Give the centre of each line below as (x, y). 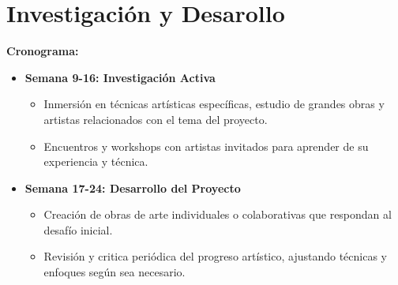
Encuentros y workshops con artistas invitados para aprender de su (206, 146)
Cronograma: (43, 51)
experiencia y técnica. (96, 161)
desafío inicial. (78, 229)
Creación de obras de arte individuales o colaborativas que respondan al (218, 214)
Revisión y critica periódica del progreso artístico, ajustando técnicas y (215, 256)
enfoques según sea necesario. (115, 272)
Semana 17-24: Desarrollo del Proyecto (133, 187)
